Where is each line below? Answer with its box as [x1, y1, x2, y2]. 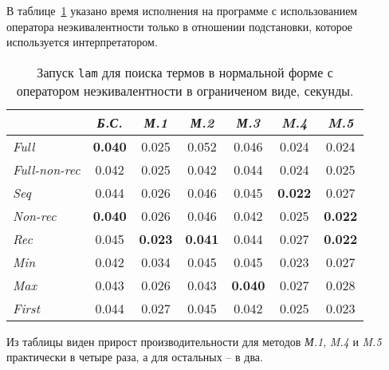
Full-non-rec [13, 159, 81, 179]
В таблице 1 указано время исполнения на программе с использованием [6, 2, 358, 18]
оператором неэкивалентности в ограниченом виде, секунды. [16, 81, 354, 100]
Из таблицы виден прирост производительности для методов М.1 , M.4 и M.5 [6, 333, 382, 349]
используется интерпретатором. [6, 33, 158, 50]
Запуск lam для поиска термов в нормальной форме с [37, 62, 333, 81]
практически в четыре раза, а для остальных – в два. [6, 348, 263, 365]
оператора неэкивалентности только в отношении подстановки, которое [6, 18, 353, 34]
